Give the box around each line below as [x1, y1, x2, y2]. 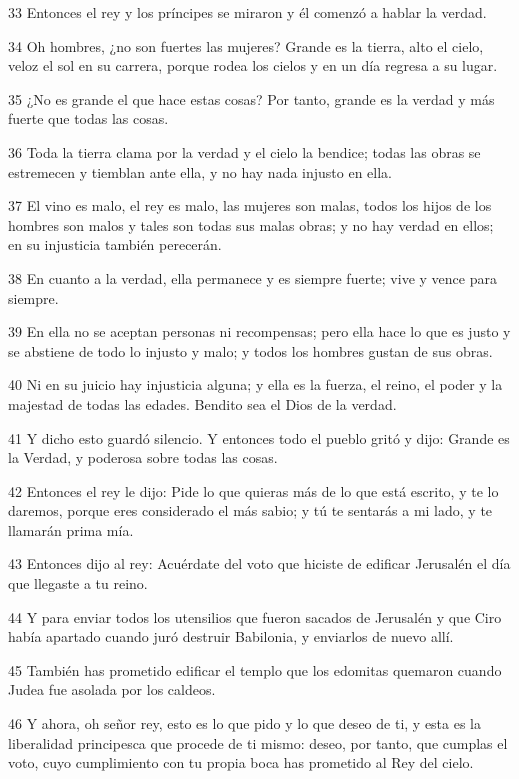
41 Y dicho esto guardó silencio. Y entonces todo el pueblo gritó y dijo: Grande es [8, 427, 510, 448]
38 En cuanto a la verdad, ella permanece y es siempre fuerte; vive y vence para [8, 267, 497, 288]
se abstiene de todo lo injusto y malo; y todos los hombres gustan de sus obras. [8, 340, 493, 361]
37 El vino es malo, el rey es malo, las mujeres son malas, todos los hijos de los [8, 195, 492, 216]
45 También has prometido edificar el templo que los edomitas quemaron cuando [8, 659, 502, 680]
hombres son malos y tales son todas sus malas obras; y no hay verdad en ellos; [8, 214, 494, 235]
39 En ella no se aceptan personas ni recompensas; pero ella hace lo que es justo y [8, 321, 511, 342]
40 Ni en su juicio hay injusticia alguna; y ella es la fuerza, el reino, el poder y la [8, 374, 503, 395]
